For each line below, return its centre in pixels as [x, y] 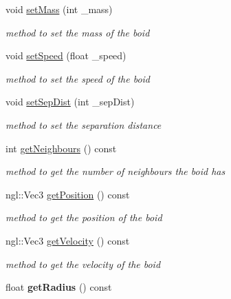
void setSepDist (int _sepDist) [70, 102]
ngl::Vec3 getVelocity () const [68, 240]
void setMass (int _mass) [59, 9]
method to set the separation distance [84, 124]
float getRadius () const [59, 287]
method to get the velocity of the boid [83, 264]
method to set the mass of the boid [78, 32]
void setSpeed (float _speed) [66, 55]
